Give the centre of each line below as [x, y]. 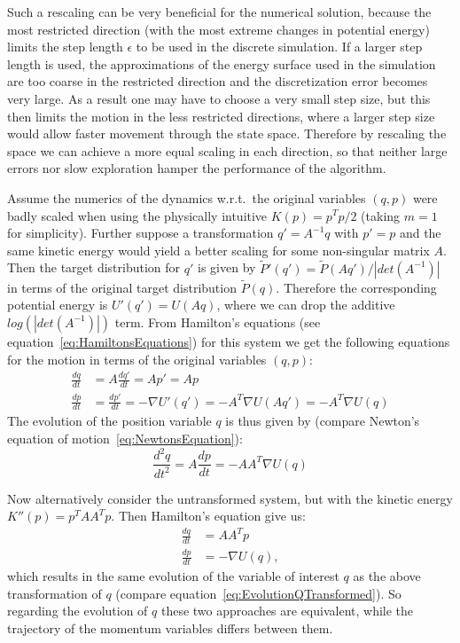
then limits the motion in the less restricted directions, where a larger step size [221, 116]
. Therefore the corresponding [356, 287]
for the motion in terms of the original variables [137, 359]
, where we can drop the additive [306, 305]
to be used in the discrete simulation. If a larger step [279, 47]
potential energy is [58, 305]
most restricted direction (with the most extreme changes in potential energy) [218, 29]
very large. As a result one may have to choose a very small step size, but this [219, 98]
